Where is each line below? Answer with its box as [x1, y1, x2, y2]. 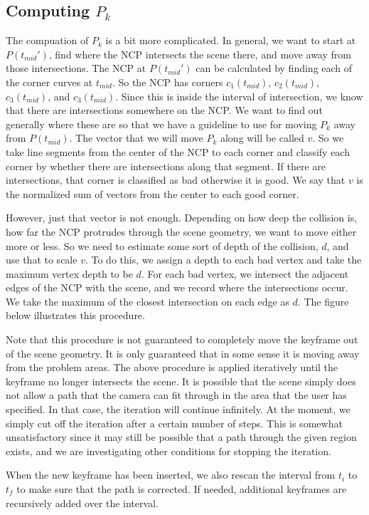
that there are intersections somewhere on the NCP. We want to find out [6, 103, 323, 118]
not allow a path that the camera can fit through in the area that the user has [6, 387, 347, 402]
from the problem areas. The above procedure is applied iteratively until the [6, 360, 338, 375]
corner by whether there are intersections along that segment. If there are [6, 158, 326, 173]
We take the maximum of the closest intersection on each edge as [6, 293, 289, 308]
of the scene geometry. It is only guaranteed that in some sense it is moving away [6, 345, 360, 360]
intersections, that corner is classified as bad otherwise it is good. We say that [6, 172, 346, 187]
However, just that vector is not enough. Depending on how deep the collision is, [6, 210, 358, 225]
